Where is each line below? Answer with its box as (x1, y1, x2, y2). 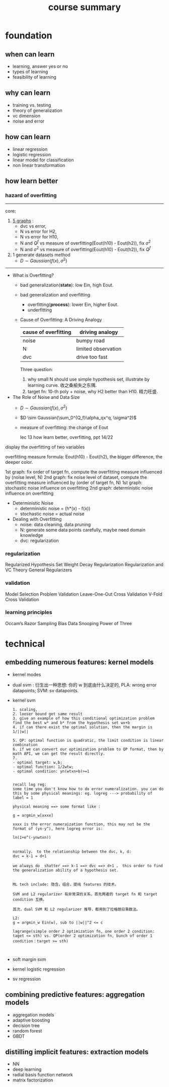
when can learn (5, 50, 55, 58)
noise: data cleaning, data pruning (20, 521, 91, 527)
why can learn (5, 89, 51, 97)
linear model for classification (12, 157, 74, 163)
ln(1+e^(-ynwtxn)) (12, 835, 51, 840)
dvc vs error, (20, 223, 47, 229)
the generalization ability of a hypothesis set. (12, 868, 119, 873)
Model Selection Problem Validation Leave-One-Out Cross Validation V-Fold (5, 591, 162, 597)
